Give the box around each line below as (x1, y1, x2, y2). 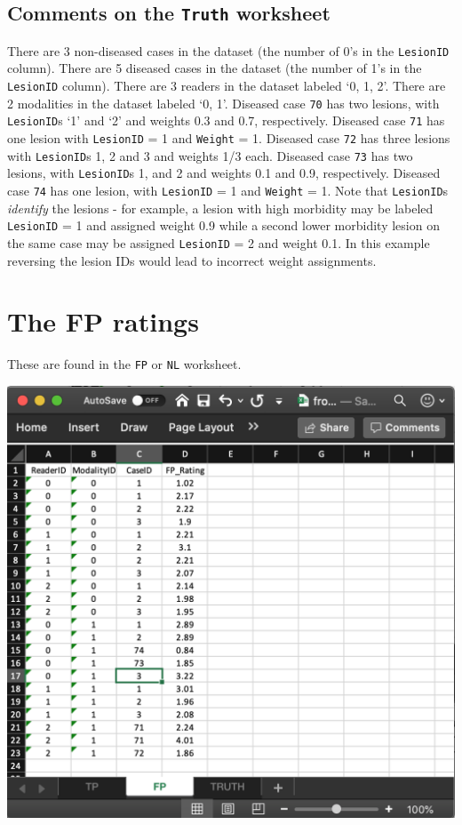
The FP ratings (7, 303, 199, 340)
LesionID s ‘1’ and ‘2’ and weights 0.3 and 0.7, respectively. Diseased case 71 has (7, 111, 445, 130)
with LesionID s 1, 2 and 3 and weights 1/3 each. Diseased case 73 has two (7, 146, 413, 164)
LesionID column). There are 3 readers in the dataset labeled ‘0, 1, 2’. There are (7, 76, 446, 95)
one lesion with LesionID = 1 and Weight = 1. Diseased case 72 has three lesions (7, 129, 450, 147)
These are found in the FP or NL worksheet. (7, 355, 242, 373)
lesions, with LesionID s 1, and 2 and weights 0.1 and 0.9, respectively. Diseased (7, 164, 441, 182)
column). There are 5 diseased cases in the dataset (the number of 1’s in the (7, 59, 422, 77)
